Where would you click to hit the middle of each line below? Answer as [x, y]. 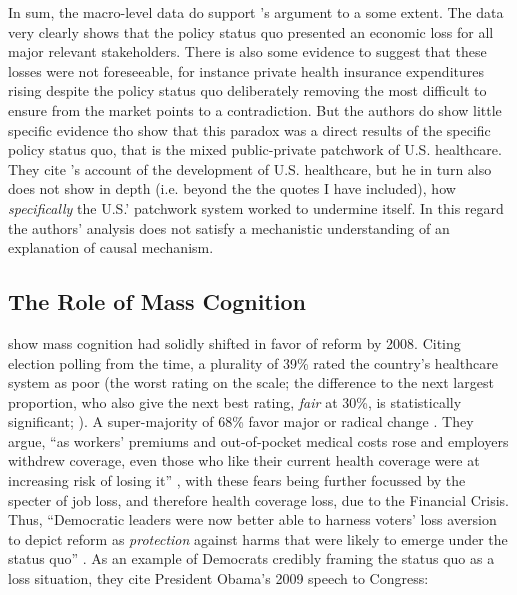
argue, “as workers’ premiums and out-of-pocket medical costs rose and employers [258, 440]
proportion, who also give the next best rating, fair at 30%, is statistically [235, 401]
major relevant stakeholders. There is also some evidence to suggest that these [247, 51]
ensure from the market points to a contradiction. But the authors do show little [255, 109]
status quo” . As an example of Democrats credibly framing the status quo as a [251, 558]
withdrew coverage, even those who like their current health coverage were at [244, 460]
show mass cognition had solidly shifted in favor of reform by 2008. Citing [234, 342]
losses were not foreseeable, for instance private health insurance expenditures [246, 70]
